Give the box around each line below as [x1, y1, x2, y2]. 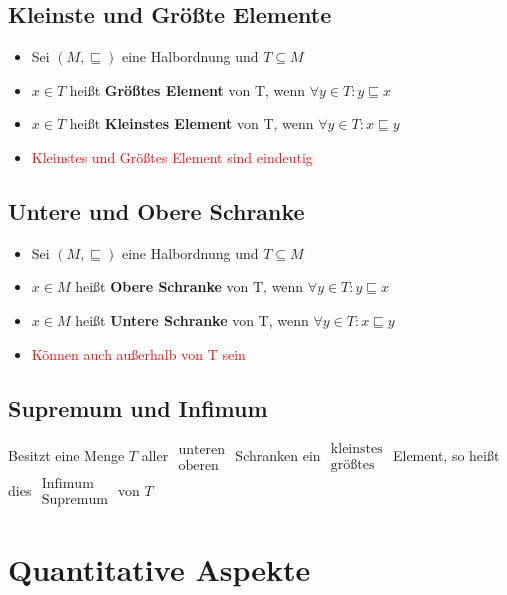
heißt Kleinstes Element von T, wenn [69, 113, 314, 134]
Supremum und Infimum [8, 392, 268, 423]
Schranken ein [235, 445, 321, 466]
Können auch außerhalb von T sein [31, 343, 246, 364]
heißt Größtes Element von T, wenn [69, 79, 306, 100]
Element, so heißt [392, 445, 500, 466]
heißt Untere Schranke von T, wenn [75, 309, 309, 330]
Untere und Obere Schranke [8, 195, 305, 226]
